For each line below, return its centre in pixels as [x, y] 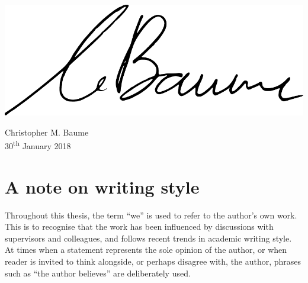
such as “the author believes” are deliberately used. [98, 273]
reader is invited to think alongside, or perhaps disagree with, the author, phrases [153, 261]
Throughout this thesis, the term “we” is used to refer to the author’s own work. [151, 215]
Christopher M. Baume [47, 132]
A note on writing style [102, 186]
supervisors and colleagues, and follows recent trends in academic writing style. [148, 238]
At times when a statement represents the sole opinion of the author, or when [146, 250]
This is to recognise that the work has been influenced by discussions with [139, 226]
